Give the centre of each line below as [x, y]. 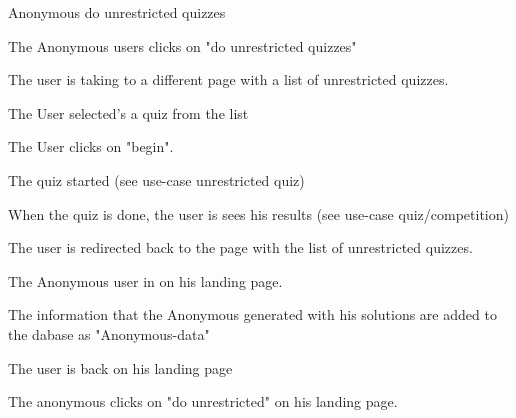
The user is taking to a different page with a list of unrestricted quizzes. [228, 79]
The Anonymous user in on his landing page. [145, 280]
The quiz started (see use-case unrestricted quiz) [156, 179]
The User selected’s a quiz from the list [128, 112]
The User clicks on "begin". [91, 146]
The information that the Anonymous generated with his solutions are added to [252, 314]
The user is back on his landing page [120, 367]
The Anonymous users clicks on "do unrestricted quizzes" [182, 45]
